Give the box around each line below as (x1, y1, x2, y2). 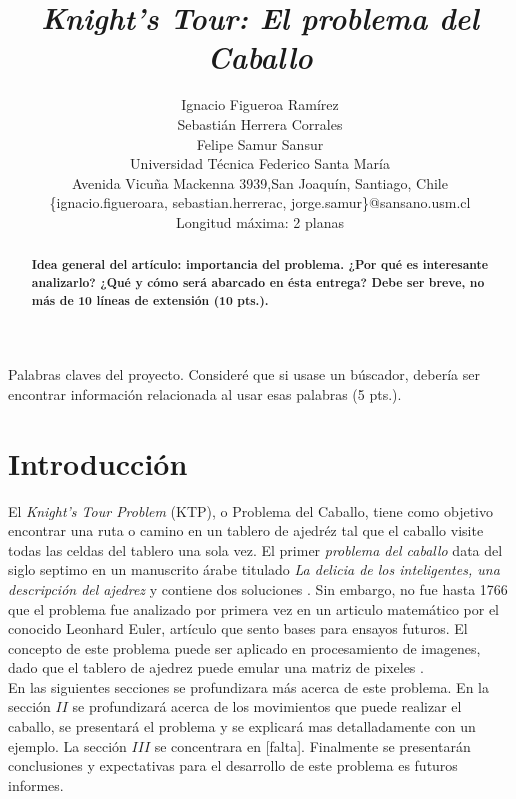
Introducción (8, 442, 188, 483)
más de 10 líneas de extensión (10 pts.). (31, 291, 269, 309)
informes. (8, 774, 64, 795)
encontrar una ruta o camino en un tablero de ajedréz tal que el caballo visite (8, 520, 484, 541)
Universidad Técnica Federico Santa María (130, 153, 390, 174)
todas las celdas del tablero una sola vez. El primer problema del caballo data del (8, 539, 503, 560)
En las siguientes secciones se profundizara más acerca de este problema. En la (8, 676, 489, 697)
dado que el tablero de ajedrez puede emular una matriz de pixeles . (8, 657, 424, 678)
